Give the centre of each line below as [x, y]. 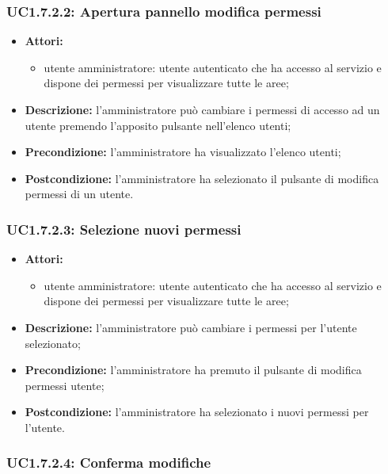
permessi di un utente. [79, 194]
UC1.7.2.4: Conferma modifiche [109, 463]
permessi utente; [65, 385]
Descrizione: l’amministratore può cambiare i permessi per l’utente [191, 327]
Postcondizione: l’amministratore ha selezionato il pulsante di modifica [202, 178]
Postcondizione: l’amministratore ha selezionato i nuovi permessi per [197, 412]
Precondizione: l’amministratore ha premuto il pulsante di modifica [193, 370]
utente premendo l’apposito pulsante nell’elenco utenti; [158, 125]
